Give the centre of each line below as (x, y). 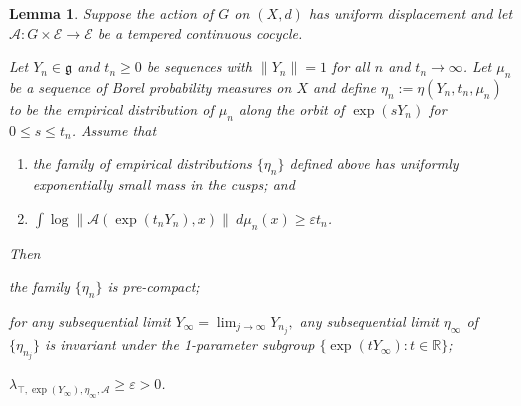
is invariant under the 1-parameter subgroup (180, 344)
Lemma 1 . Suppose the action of (111, 13)
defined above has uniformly (374, 163)
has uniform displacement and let (410, 13)
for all (350, 66)
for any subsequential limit (90, 320)
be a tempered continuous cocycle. (200, 32)
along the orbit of (291, 108)
